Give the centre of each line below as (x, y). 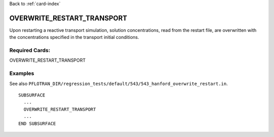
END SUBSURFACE (37, 123)
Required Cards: (30, 51)
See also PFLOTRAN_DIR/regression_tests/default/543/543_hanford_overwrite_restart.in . (118, 83)
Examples (22, 73)
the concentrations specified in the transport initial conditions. (74, 37)
